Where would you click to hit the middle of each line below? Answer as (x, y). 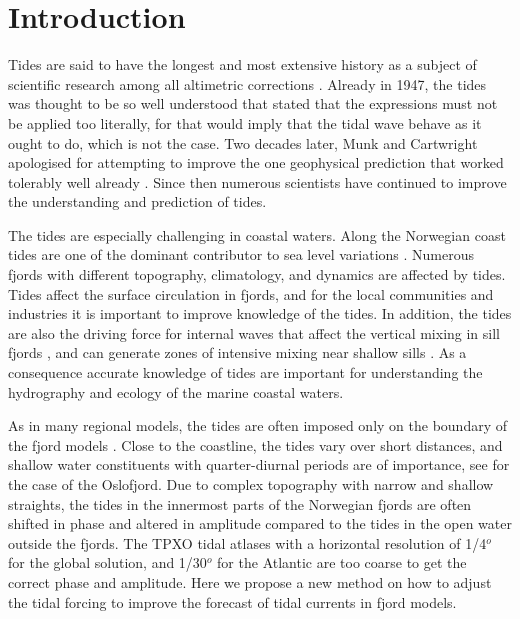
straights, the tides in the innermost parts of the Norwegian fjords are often (240, 503)
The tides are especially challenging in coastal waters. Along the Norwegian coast (257, 234)
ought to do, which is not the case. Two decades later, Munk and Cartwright (243, 142)
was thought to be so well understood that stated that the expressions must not (253, 103)
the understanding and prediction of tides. (137, 201)
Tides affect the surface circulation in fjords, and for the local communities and (251, 293)
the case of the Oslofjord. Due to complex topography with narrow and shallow (251, 484)
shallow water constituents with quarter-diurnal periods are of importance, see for (259, 464)
